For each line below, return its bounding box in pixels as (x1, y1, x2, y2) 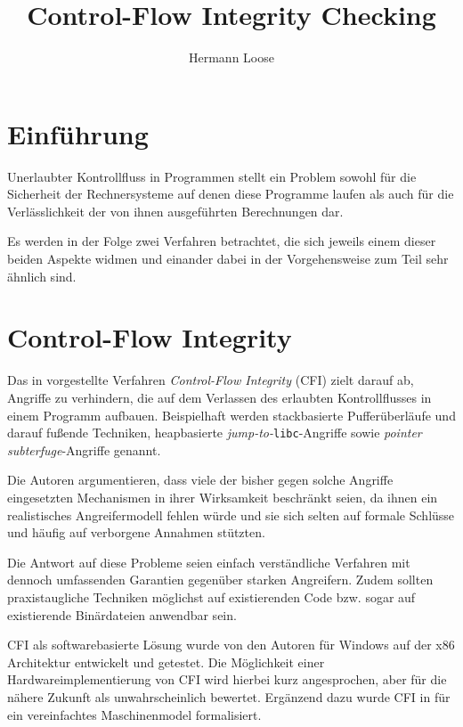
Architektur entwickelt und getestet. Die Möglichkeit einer (7, 652, 325, 671)
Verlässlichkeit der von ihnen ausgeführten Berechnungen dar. (7, 201, 344, 220)
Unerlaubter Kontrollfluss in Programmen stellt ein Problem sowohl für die (7, 167, 417, 185)
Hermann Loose (189, 48, 274, 67)
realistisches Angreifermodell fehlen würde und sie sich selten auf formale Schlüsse (7, 505, 455, 524)
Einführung (7, 115, 149, 151)
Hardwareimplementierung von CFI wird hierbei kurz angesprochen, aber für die (7, 670, 447, 689)
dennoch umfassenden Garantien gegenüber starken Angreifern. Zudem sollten (7, 570, 434, 589)
